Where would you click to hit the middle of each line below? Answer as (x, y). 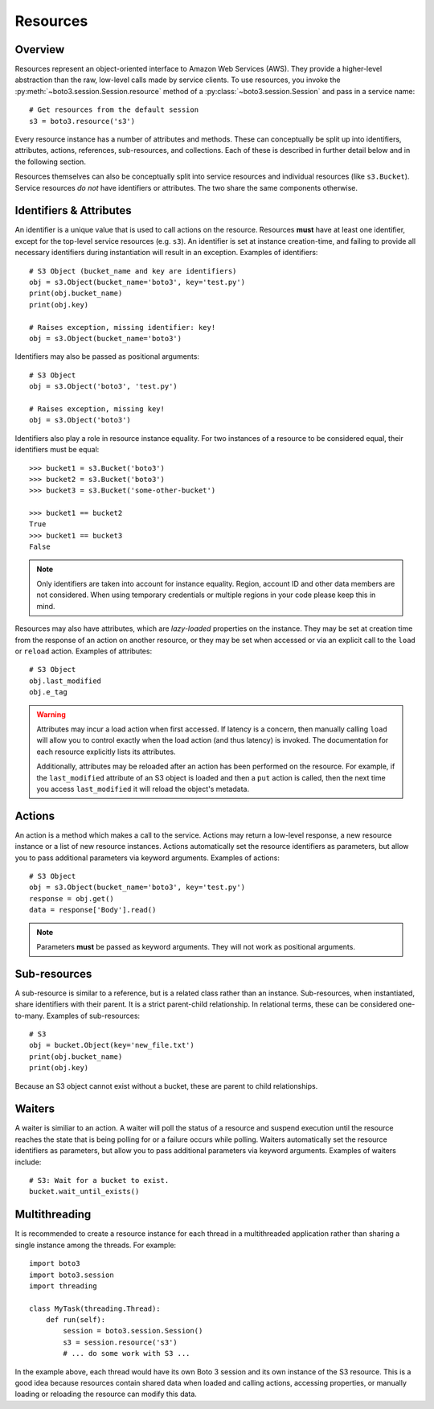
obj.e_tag (48, 692)
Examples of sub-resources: (93, 1016)
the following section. (50, 162)
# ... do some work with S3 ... (127, 1353)
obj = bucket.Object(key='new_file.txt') (112, 1045)
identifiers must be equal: (57, 450)
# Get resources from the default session (114, 110)
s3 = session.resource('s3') (121, 1342)
